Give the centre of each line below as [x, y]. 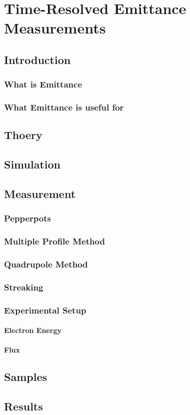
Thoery [23, 135]
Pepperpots [27, 218]
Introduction [37, 59]
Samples [25, 377]
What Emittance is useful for [64, 107]
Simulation [32, 164]
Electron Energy [33, 330]
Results [23, 406]
